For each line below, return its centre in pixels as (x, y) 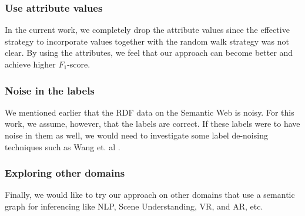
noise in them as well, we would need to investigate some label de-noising (136, 135)
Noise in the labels (50, 90)
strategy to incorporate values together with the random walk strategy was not (147, 41)
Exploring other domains (65, 173)
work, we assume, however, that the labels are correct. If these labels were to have (152, 124)
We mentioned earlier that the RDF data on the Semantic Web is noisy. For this (150, 112)
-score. (79, 64)
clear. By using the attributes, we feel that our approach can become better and (149, 53)
